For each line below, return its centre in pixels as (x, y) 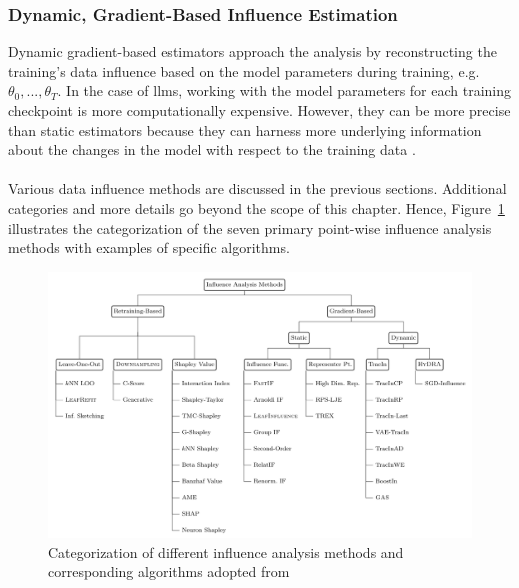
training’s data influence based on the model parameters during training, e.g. (244, 70)
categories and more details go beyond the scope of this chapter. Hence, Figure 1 (256, 207)
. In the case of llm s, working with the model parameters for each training (284, 90)
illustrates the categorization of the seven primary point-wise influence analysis (250, 227)
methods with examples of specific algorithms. (149, 247)
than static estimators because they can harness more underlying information (245, 129)
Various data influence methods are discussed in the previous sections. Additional (257, 188)
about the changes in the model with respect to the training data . (212, 149)
